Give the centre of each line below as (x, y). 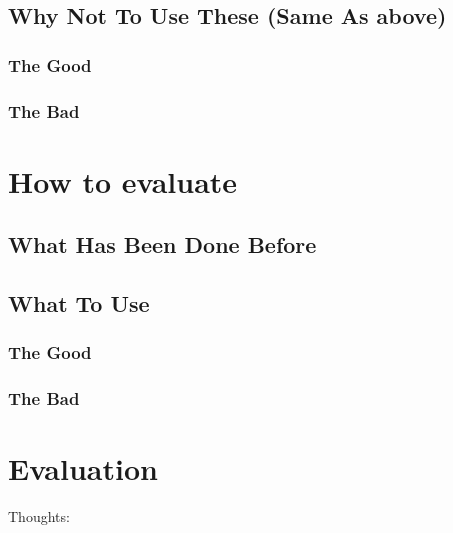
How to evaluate (123, 180)
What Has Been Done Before (162, 244)
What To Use (79, 303)
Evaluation (83, 468)
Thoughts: (39, 516)
